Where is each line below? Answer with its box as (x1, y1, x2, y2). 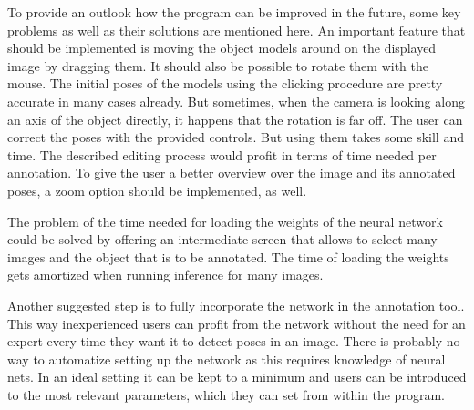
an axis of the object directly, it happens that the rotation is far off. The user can (7, 109, 463, 128)
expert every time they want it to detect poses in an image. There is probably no (7, 332, 460, 351)
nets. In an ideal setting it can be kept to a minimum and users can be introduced (7, 367, 467, 386)
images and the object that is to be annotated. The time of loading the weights (7, 247, 449, 266)
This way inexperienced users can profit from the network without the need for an (7, 313, 466, 333)
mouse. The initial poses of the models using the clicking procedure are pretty (7, 74, 443, 93)
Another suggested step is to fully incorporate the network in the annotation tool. (7, 295, 465, 314)
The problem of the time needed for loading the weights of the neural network (7, 211, 443, 231)
